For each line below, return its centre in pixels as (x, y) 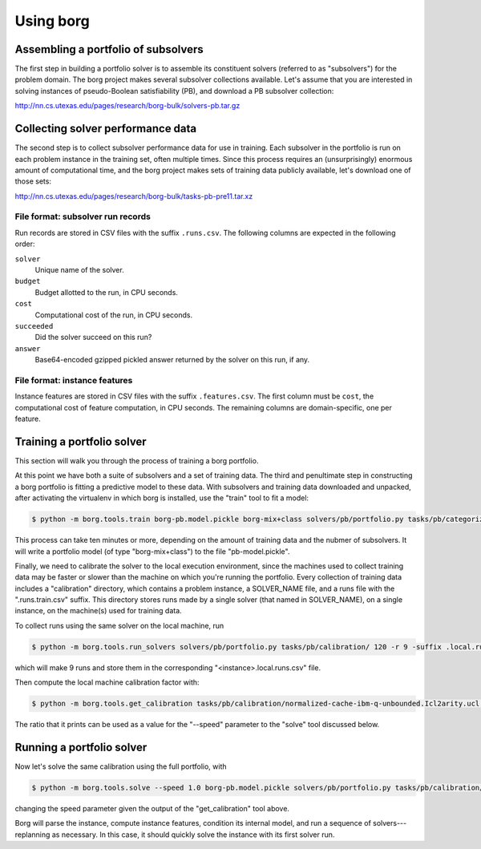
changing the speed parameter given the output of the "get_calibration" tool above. (152, 809)
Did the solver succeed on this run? (93, 338)
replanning (32, 835)
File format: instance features (74, 380)
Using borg (52, 21)
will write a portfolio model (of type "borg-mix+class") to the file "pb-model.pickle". (152, 551)
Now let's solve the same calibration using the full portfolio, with (121, 766)
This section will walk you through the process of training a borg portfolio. (137, 460)
